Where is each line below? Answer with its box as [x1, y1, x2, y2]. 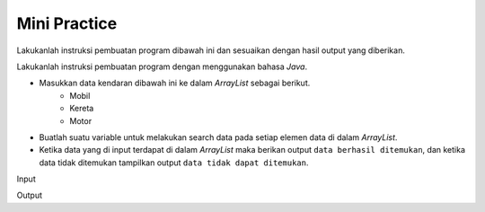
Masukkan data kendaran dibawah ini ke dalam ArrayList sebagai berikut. [39, 77, 311, 89]
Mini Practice [16, 13, 118, 33]
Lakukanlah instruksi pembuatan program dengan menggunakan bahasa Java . [16, 61, 308, 72]
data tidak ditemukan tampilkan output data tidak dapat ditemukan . [39, 157, 309, 168]
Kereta [69, 103, 94, 114]
